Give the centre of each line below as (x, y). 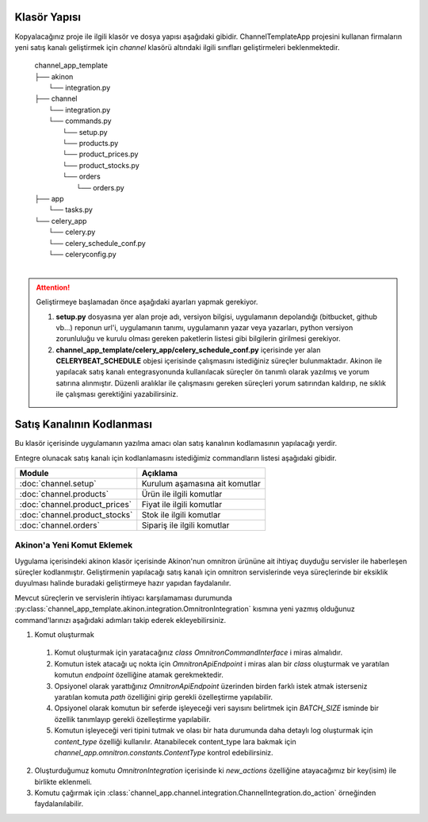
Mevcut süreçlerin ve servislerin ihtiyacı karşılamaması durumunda (124, 597)
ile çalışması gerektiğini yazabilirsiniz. (117, 394)
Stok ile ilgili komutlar (181, 514)
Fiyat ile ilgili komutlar (182, 504)
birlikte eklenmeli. (63, 782)
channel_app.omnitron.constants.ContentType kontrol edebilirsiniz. (164, 752)
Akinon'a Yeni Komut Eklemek (74, 545)
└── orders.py (100, 187)
